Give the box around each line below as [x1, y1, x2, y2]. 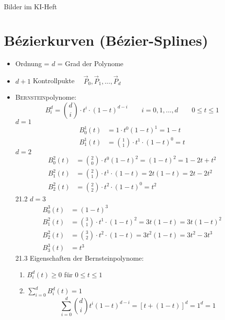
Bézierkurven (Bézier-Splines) [4, 30, 208, 50]
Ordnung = [15, 58, 50, 68]
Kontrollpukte [33, 75, 75, 86]
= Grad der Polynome [57, 58, 123, 68]
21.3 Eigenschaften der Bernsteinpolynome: [15, 253, 144, 263]
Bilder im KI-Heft [4, 1, 57, 11]
